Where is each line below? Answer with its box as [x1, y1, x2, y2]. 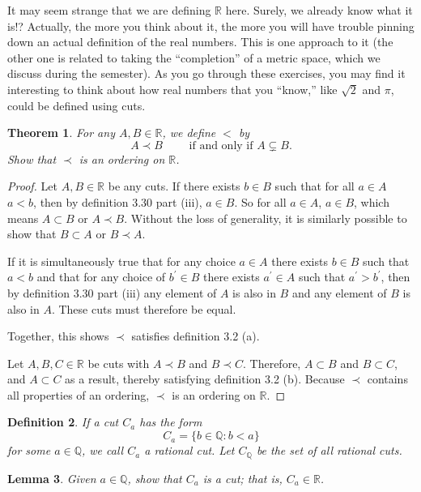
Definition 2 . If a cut [7, 413, 119, 430]
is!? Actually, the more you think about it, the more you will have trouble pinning [7, 17, 415, 34]
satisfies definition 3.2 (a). [131, 327, 260, 344]
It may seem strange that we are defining [7, 2, 211, 18]
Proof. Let [7, 178, 57, 195]
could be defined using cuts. [7, 96, 146, 113]
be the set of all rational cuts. [256, 442, 402, 459]
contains [367, 370, 408, 387]
